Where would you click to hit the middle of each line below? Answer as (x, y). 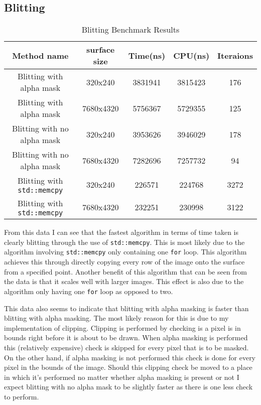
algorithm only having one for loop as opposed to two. (89, 291)
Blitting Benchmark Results (130, 30)
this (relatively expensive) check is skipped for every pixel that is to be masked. (126, 347)
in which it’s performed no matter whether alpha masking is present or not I (122, 377)
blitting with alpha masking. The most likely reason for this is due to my (116, 318)
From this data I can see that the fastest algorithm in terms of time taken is (121, 232)
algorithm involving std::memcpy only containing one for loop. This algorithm (125, 252)
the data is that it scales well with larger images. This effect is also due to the (124, 281)
